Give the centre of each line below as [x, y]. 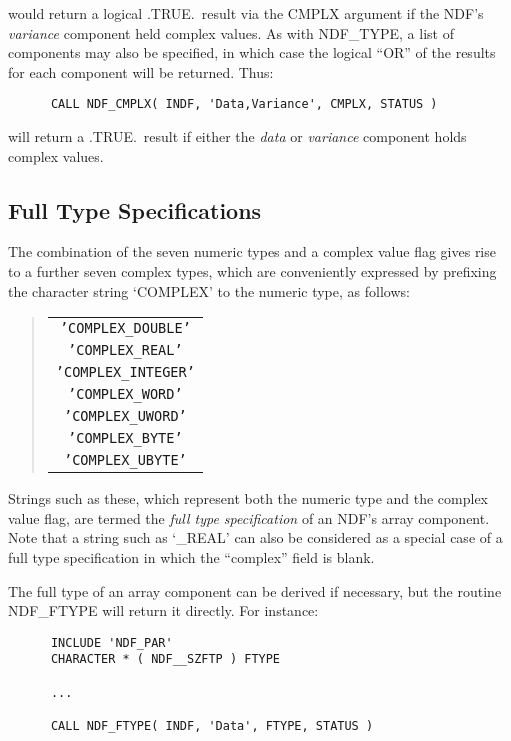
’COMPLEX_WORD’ [125, 394]
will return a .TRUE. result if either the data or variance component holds [237, 136]
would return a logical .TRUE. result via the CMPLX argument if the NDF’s [246, 13]
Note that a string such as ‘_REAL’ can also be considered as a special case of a [255, 537]
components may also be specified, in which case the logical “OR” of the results [252, 52]
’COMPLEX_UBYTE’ [125, 460]
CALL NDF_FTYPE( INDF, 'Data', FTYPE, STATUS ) [212, 726]
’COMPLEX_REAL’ [125, 350]
